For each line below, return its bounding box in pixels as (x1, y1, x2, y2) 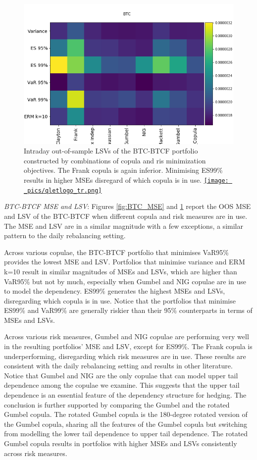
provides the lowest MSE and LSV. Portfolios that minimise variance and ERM (4, 256, 245, 267)
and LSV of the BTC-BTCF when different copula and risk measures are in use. (4, 210, 248, 221)
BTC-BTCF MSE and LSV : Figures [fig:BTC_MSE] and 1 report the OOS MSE (4, 201, 251, 211)
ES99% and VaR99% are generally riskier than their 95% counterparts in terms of (4, 305, 253, 315)
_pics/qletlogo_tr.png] (24, 187, 102, 194)
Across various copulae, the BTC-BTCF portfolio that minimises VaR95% (4, 247, 229, 257)
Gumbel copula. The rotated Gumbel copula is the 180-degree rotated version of (4, 409, 248, 419)
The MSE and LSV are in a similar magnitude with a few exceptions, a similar (4, 220, 243, 231)
